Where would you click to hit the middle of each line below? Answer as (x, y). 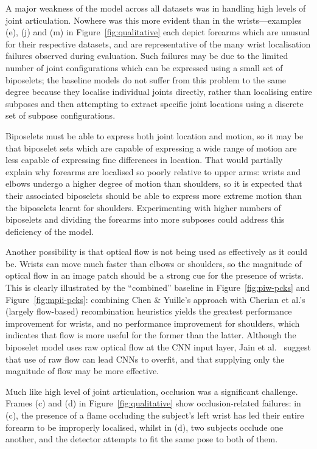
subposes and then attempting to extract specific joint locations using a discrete (155, 103)
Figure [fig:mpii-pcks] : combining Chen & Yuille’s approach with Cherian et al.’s (155, 299)
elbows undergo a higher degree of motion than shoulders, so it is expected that (154, 183)
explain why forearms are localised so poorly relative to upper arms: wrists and (153, 171)
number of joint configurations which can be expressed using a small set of (144, 67)
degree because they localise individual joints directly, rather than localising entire (159, 92)
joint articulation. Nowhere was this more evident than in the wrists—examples (154, 20)
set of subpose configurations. (61, 115)
